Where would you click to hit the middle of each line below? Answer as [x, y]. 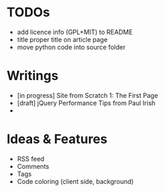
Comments [33, 166]
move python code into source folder [71, 47]
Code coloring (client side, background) [75, 181]
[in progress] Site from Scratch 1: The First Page [87, 95]
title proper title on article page [62, 39]
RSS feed [31, 159]
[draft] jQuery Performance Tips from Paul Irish [86, 103]
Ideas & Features [57, 139]
